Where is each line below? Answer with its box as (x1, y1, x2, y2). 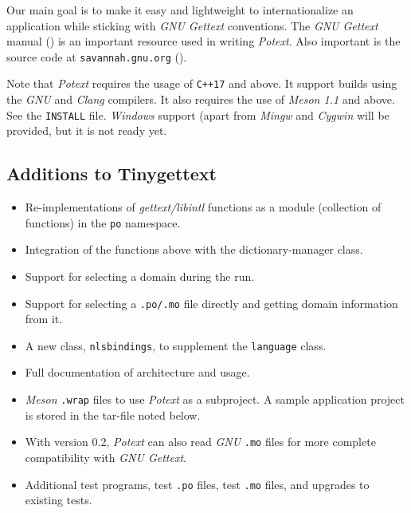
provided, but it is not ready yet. (6, 122, 167, 139)
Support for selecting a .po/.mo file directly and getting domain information (25, 294, 398, 311)
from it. (25, 310, 63, 327)
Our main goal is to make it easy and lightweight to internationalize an (6, 2, 354, 18)
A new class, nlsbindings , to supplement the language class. (25, 337, 327, 353)
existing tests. (25, 491, 92, 508)
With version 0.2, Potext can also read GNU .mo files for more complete (25, 433, 376, 450)
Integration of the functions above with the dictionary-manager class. (25, 241, 363, 258)
